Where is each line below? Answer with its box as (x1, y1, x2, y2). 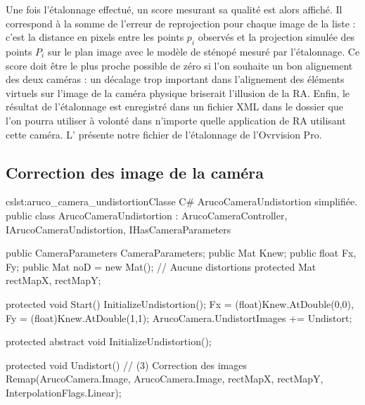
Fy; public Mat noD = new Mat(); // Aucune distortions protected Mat (6, 259, 316, 274)
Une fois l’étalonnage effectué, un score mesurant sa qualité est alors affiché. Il (6, 2, 342, 16)
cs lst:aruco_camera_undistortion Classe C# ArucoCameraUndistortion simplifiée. (6, 194, 358, 209)
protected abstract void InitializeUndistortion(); (6, 334, 212, 349)
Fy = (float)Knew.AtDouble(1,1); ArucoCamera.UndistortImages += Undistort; (6, 310, 352, 325)
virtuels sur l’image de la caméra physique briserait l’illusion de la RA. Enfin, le (6, 85, 350, 100)
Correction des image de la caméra (6, 161, 264, 183)
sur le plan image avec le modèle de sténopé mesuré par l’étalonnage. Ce (47, 44, 360, 58)
